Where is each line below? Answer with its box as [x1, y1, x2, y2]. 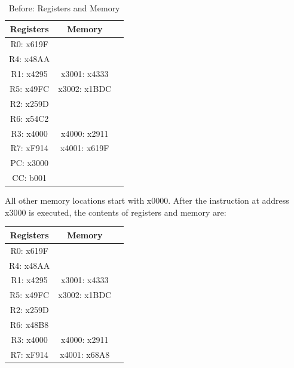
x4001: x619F [60, 142, 109, 154]
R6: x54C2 [10, 112, 49, 124]
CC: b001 [12, 171, 47, 184]
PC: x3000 [10, 157, 48, 169]
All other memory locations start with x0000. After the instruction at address [5, 194, 289, 207]
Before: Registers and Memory [8, 2, 120, 14]
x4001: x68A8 [60, 348, 110, 360]
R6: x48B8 [10, 318, 49, 330]
